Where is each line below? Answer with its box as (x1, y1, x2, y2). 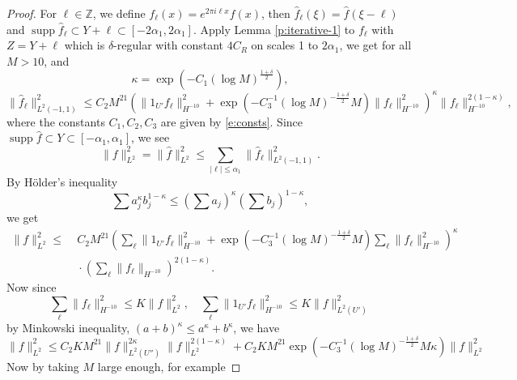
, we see (131, 129, 170, 146)
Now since (6, 278, 57, 295)
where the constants (6, 113, 105, 130)
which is (64, 36, 105, 53)
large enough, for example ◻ (97, 357, 241, 374)
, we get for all (339, 36, 412, 53)
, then (261, 5, 290, 21)
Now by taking (6, 357, 79, 374)
